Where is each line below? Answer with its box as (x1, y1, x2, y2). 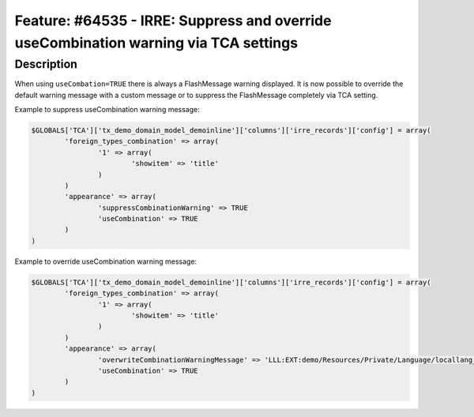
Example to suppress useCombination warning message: (14, 104, 201, 114)
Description (14, 57, 78, 71)
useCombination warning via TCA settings (14, 34, 299, 51)
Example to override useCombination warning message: (14, 257, 197, 266)
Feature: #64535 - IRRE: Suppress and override (14, 12, 332, 29)
